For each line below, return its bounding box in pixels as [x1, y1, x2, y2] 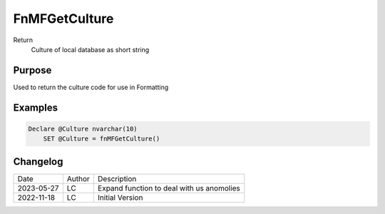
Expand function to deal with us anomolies [97, 183, 240, 193]
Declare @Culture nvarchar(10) [28, 125, 138, 133]
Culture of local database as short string [31, 45, 150, 53]
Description [97, 173, 137, 183]
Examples [13, 101, 58, 113]
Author [66, 173, 91, 183]
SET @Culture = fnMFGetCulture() [43, 135, 160, 143]
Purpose [13, 64, 52, 76]
